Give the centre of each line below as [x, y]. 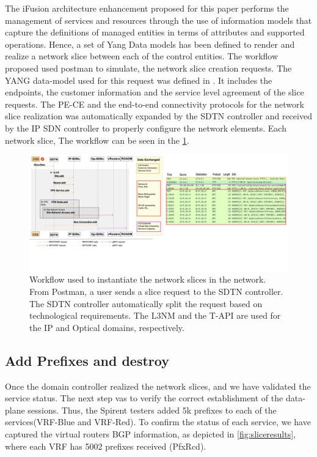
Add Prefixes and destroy [87, 360]
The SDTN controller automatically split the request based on [146, 303]
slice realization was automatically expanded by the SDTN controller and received [158, 116]
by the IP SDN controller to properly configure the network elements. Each [146, 128]
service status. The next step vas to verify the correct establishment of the [144, 398]
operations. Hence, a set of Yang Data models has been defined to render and [150, 44]
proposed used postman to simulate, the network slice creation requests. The [148, 68]
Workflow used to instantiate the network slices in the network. [148, 279]
